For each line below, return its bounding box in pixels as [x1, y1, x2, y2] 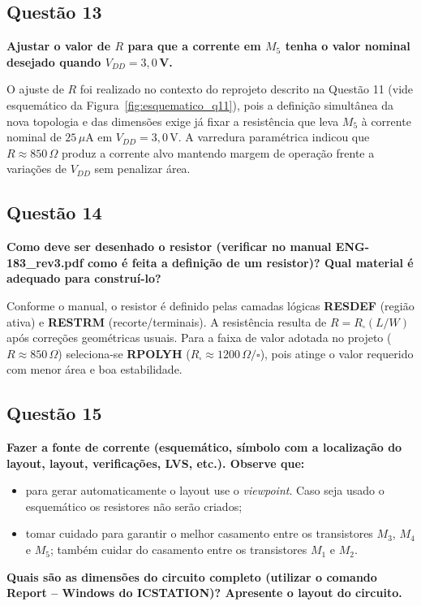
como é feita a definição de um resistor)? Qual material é [87, 253, 414, 271]
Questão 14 [6, 200, 102, 225]
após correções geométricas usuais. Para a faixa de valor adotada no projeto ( [6, 329, 392, 346]
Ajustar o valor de [6, 37, 111, 54]
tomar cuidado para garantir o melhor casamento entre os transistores [25, 525, 373, 542]
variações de [6, 160, 67, 177]
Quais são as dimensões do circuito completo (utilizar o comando [6, 568, 377, 585]
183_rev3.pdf [6, 253, 84, 271]
